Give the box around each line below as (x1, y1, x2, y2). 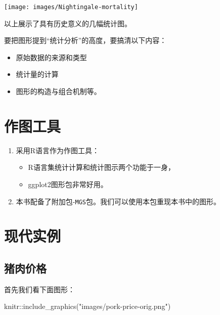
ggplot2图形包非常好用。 (28, 178, 108, 189)
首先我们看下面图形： (4, 284, 75, 294)
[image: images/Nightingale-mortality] (4, 4, 138, 11)
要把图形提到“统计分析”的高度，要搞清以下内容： (4, 35, 167, 46)
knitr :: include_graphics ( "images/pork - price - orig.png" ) (4, 301, 171, 311)
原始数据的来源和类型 (16, 52, 87, 62)
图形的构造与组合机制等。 (16, 86, 101, 97)
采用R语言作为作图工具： (16, 145, 100, 155)
